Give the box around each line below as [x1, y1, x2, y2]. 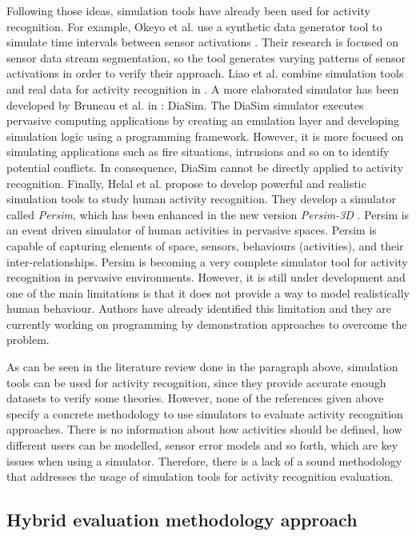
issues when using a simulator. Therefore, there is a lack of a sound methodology [6, 452, 402, 469]
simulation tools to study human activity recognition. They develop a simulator [6, 190, 396, 207]
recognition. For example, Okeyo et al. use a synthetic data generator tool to [6, 18, 382, 34]
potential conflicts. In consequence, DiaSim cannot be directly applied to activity [6, 158, 403, 175]
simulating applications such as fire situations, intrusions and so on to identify [6, 143, 390, 160]
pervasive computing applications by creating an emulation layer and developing [6, 112, 400, 129]
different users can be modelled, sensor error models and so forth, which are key [6, 437, 398, 454]
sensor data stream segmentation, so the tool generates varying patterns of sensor [6, 49, 406, 66]
